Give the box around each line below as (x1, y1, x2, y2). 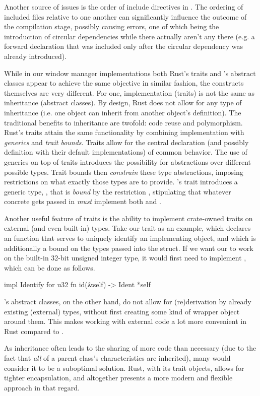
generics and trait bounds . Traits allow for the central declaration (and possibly (4, 137, 249, 147)
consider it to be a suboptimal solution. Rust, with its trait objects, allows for (4, 362, 244, 373)
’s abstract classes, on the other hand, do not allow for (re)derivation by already (4, 296, 251, 307)
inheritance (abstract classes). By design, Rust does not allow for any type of (4, 97, 242, 108)
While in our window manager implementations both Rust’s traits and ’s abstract (4, 68, 256, 78)
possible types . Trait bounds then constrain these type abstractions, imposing (4, 166, 243, 177)
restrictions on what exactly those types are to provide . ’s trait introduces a (4, 176, 238, 187)
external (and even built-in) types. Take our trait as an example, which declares (4, 223, 251, 233)
